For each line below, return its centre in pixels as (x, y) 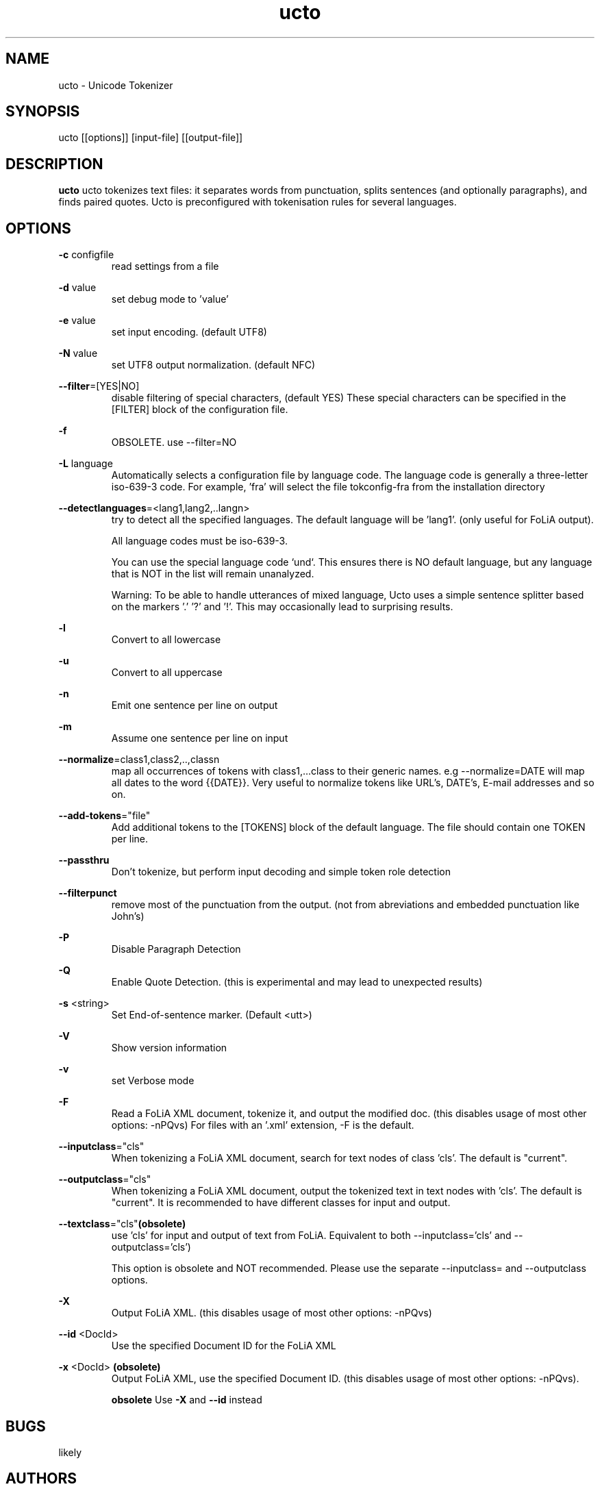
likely (70, 1452)
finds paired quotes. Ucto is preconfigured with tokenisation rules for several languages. (258, 202)
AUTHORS (41, 1479)
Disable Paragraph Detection (176, 949)
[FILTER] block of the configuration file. (200, 410)
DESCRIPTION (54, 164)
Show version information (169, 1048)
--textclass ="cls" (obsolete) (122, 1224)
